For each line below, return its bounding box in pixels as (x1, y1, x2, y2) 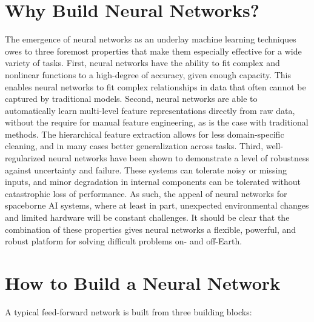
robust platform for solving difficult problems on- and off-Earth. (5, 235, 242, 247)
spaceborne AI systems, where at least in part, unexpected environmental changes (5, 199, 309, 212)
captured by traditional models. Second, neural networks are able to (5, 92, 258, 105)
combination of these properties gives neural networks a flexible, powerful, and (5, 223, 296, 235)
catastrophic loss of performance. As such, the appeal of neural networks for (5, 187, 287, 200)
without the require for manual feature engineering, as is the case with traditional (5, 116, 309, 129)
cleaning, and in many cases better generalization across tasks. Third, (5, 139, 264, 152)
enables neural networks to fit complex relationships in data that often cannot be (5, 80, 306, 93)
